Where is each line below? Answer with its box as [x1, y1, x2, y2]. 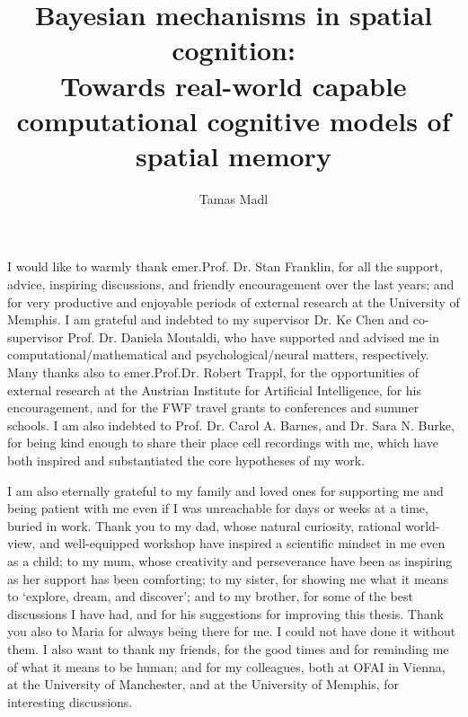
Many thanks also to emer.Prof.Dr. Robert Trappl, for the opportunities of [7, 363, 419, 382]
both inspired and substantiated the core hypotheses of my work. [7, 451, 365, 469]
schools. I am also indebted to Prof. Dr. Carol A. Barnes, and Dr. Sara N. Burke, [7, 415, 455, 434]
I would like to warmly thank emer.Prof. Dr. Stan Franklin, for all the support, [7, 257, 443, 276]
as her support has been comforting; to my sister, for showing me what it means [7, 569, 449, 588]
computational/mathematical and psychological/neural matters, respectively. [7, 345, 429, 364]
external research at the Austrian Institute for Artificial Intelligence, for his [7, 380, 422, 399]
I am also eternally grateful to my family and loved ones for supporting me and [7, 481, 444, 500]
